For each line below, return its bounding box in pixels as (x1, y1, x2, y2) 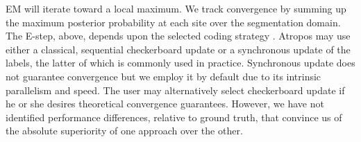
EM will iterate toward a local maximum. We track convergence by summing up (6, 1, 346, 15)
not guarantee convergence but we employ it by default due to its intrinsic (6, 69, 321, 83)
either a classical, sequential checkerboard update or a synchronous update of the (6, 42, 351, 56)
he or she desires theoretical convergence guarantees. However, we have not (6, 96, 324, 111)
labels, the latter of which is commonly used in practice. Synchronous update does (6, 55, 355, 70)
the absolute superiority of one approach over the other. (6, 123, 243, 138)
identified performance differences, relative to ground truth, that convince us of (6, 109, 342, 124)
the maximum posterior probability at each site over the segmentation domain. (6, 15, 341, 29)
